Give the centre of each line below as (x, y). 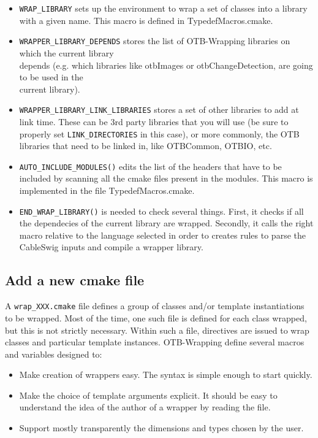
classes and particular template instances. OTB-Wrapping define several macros (155, 342)
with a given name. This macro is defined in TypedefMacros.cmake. (146, 20)
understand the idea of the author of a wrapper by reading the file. (145, 407)
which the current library (66, 52)
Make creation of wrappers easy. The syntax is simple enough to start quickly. (166, 375)
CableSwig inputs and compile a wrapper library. (111, 247)
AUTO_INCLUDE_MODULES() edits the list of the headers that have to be (150, 166)
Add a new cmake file (75, 280)
